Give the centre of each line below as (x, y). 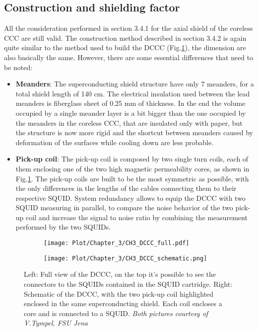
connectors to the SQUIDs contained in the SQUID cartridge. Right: (128, 284)
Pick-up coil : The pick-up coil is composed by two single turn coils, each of (132, 159)
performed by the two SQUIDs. (63, 227)
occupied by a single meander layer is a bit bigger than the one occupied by (131, 113)
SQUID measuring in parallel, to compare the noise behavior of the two (124, 207)
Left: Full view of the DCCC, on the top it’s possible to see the (120, 274)
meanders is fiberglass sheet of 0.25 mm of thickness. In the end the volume (130, 103)
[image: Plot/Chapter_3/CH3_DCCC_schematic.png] (126, 258)
